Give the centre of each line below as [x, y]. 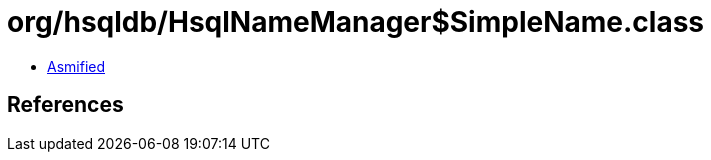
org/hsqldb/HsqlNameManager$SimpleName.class [356, 22]
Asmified [76, 66]
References [65, 105]
